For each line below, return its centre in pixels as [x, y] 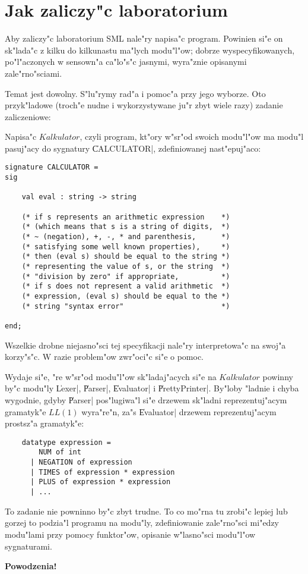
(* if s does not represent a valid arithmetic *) [126, 286]
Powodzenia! [31, 566]
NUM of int [60, 452]
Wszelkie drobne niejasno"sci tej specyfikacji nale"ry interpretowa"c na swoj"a [145, 345]
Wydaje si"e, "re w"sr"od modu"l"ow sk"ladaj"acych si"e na [111, 376]
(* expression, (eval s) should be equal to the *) [126, 296]
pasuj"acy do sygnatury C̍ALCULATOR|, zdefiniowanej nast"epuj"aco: [133, 148]
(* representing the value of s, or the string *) [126, 267]
